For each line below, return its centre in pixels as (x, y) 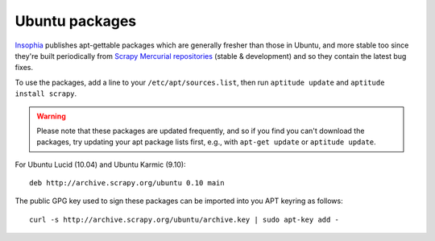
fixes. (24, 68)
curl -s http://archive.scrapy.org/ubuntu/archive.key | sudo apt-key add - (184, 219)
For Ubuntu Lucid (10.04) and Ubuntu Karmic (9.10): (100, 164)
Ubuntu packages (76, 21)
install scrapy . (46, 93)
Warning (51, 116)
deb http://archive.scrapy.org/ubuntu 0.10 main (127, 183)
